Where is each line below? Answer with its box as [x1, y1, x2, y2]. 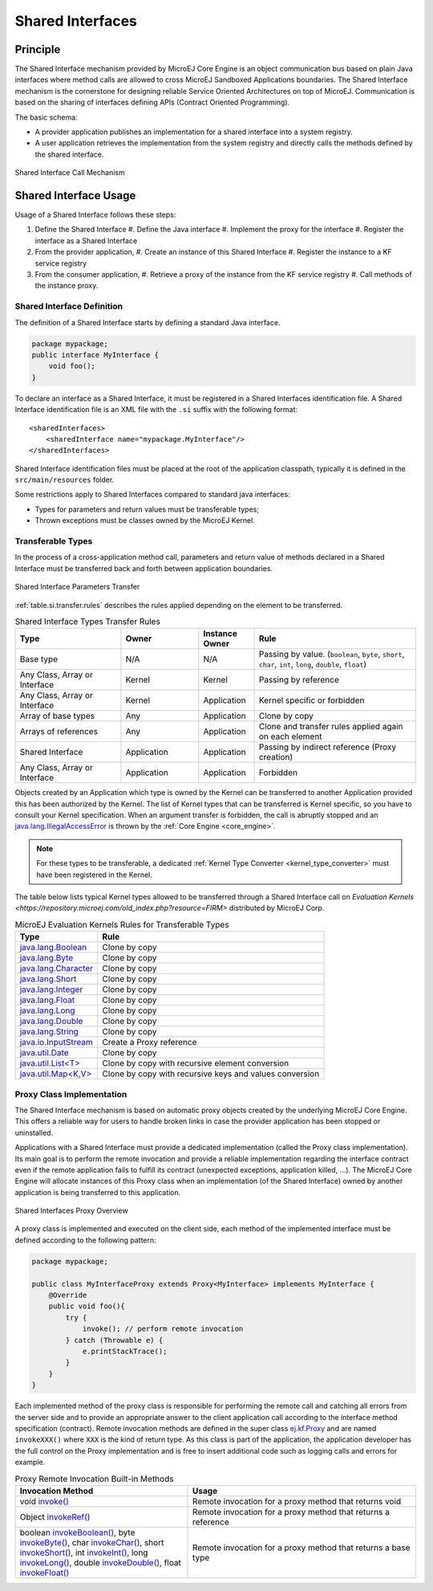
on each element [258, 731, 322, 742]
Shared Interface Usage [14, 189, 136, 202]
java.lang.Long [19, 1005, 75, 1016]
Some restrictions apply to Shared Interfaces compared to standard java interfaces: [14, 490, 290, 500]
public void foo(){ [48, 1302, 126, 1311]
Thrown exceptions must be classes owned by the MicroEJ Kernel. [34, 516, 256, 525]
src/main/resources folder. [14, 475, 115, 485]
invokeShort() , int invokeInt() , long [19, 1547, 148, 1558]
